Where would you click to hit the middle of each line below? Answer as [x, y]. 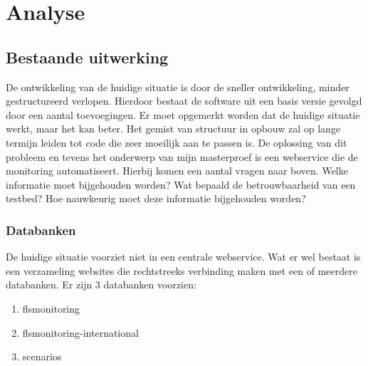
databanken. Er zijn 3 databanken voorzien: [101, 284]
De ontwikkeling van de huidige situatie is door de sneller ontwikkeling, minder [178, 87]
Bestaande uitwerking [87, 57]
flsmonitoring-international [80, 332]
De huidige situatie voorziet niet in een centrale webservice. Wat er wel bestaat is [183, 257]
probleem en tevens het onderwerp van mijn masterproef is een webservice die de [182, 156]
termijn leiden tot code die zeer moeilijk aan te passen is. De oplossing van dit [177, 142]
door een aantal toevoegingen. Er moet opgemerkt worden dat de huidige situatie [183, 114]
